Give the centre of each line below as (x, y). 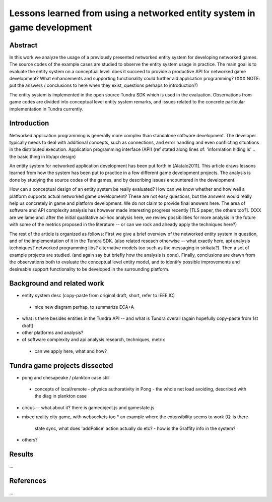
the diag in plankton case (61, 396)
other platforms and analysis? (53, 332)
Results (21, 454)
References (28, 481)
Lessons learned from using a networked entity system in (132, 13)
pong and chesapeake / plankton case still (66, 377)
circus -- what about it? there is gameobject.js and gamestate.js (88, 407)
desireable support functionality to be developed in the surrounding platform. (89, 269)
